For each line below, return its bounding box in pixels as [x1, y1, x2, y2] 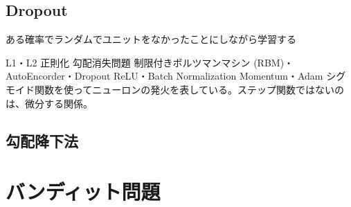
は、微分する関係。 [6, 96, 93, 110]
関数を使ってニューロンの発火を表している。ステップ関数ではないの [34, 82, 344, 96]
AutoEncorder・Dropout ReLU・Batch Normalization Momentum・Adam [6, 69, 323, 83]
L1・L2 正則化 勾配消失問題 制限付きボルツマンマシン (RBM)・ [6, 55, 294, 69]
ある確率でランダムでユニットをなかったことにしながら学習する [6, 32, 296, 46]
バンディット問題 [6, 177, 161, 206]
